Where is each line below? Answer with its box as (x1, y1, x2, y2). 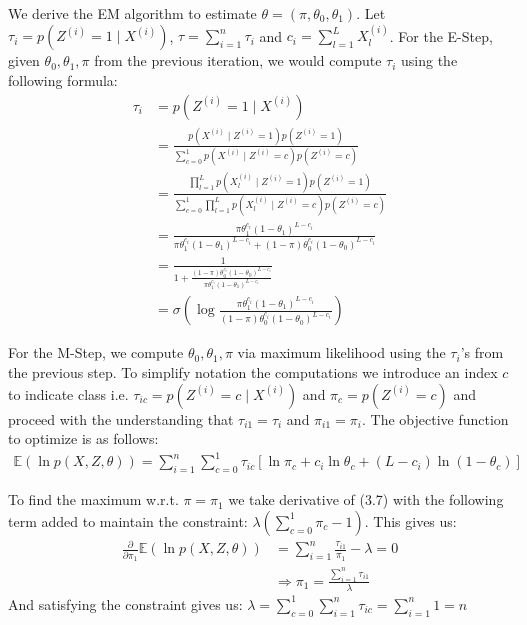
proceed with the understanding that (8, 408, 234, 429)
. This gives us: (364, 510, 457, 531)
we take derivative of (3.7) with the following (228, 489, 504, 510)
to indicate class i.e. (8, 383, 129, 404)
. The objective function (361, 408, 509, 429)
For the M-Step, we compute (8, 342, 184, 363)
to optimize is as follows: (8, 428, 159, 449)
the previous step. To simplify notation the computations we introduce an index (8, 362, 498, 383)
